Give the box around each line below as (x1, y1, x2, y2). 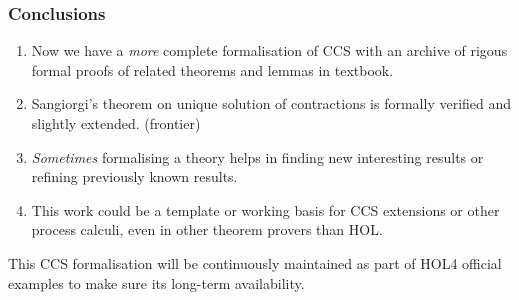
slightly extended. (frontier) (31, 113, 201, 133)
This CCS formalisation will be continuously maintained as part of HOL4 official (8, 252, 502, 273)
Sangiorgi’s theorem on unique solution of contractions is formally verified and (31, 93, 512, 114)
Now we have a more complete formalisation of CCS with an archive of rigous (31, 40, 508, 61)
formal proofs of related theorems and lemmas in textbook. (31, 59, 394, 80)
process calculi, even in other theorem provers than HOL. (31, 219, 383, 240)
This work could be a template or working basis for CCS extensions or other (31, 199, 500, 220)
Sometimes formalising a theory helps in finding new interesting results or (31, 146, 484, 167)
